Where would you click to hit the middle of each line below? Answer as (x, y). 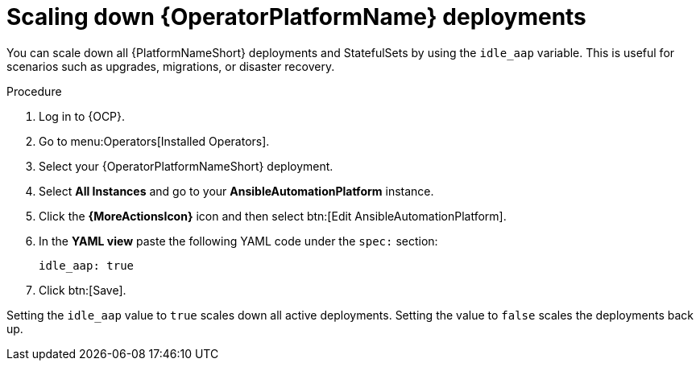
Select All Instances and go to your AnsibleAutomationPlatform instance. (236, 191)
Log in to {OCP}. (82, 116)
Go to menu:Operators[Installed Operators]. (154, 141)
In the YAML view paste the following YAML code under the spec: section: (238, 241)
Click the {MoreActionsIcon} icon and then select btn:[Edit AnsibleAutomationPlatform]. (273, 216)
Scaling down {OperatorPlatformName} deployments (296, 17)
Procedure (34, 91)
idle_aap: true (87, 265)
